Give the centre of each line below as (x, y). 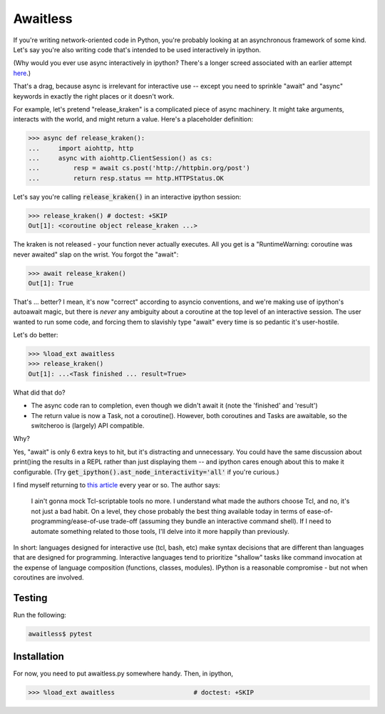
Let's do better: (36, 335)
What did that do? (39, 392)
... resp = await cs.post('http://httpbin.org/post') (139, 168)
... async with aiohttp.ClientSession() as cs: (120, 158)
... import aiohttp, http (81, 148)
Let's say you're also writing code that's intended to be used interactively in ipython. (137, 49)
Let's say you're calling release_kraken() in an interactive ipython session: (127, 197)
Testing (30, 598)
